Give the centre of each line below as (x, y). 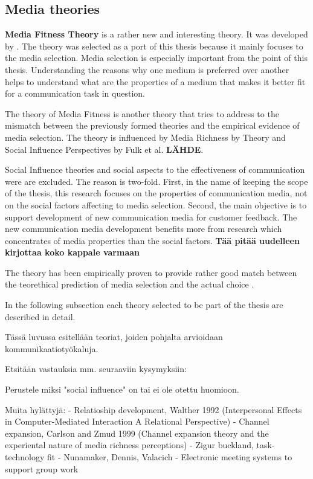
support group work (42, 468)
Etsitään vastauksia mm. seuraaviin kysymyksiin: (96, 369)
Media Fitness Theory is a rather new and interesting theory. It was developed (156, 34)
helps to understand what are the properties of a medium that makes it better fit (155, 81)
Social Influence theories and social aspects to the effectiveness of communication (155, 169)
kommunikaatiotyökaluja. (52, 348)
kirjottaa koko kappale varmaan (72, 252)
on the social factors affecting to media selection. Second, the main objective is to (156, 204)
